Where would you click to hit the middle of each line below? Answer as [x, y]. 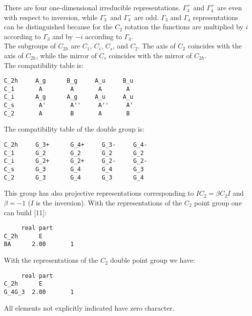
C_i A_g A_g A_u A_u [69, 97]
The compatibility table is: [44, 65]
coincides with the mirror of [150, 55]
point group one [218, 202]
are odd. [147, 17]
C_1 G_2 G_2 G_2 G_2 [74, 153]
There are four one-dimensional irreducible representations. [92, 7]
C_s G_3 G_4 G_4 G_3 [74, 169]
